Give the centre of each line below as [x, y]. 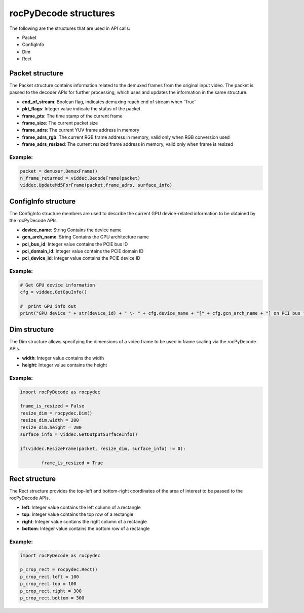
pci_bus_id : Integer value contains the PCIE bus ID [75, 244]
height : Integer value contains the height [65, 365]
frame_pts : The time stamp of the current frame [72, 116]
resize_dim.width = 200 [50, 420]
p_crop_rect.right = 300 [51, 591]
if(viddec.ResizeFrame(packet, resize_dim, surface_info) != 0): [103, 448]
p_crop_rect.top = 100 [48, 584]
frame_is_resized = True [72, 463]
